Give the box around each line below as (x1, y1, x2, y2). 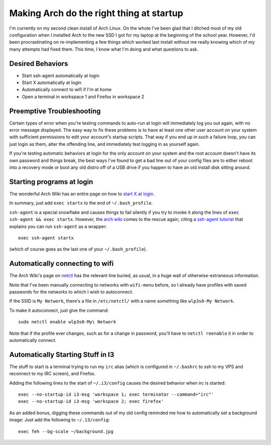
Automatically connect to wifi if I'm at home (22, 86, 112, 93)
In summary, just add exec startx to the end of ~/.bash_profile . (9, 200, 153, 206)
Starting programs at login (9, 177, 93, 186)
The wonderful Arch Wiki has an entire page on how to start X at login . (9, 191, 155, 197)
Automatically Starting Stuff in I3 (9, 350, 114, 359)
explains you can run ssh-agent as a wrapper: (9, 223, 107, 229)
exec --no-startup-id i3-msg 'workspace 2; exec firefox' (18, 399, 164, 404)
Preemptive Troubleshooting (9, 107, 101, 115)
